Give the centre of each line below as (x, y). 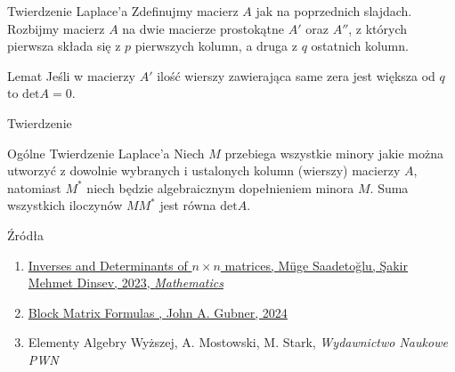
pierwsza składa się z (64, 46)
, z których (378, 28)
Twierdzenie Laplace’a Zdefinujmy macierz (123, 11)
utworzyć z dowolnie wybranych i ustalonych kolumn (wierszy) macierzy (204, 170)
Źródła (25, 235)
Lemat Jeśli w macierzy (71, 75)
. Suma (389, 187)
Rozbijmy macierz (56, 28)
